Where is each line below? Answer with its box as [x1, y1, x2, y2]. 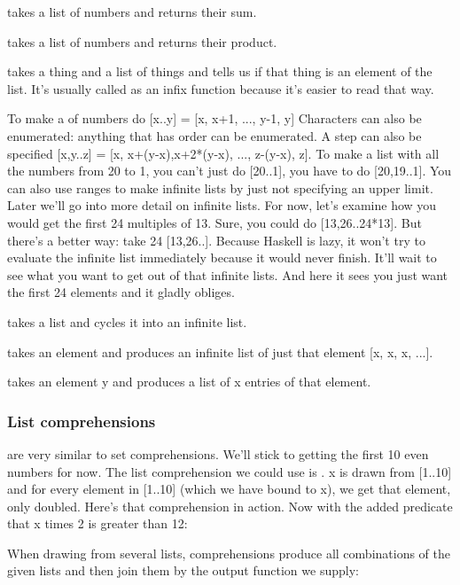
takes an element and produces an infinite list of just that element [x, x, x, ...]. [7, 342, 433, 361]
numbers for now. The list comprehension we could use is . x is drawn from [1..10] [7, 462, 452, 480]
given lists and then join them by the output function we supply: [7, 561, 359, 580]
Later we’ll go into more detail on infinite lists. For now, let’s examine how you [7, 196, 437, 214]
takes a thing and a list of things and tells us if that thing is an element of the [7, 62, 433, 81]
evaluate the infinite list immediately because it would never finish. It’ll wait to [7, 248, 437, 267]
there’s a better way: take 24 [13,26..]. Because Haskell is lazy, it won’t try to [7, 230, 425, 249]
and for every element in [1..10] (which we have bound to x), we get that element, [7, 480, 451, 498]
